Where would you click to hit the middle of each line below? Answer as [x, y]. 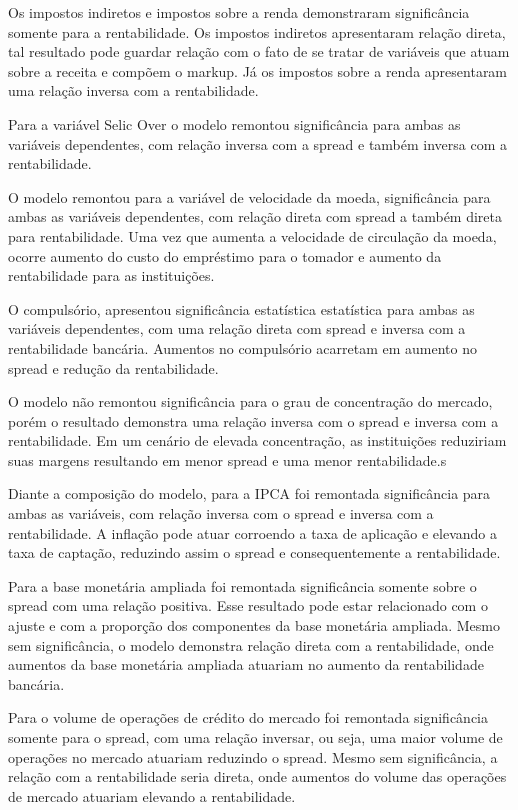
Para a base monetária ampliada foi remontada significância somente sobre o [242, 585]
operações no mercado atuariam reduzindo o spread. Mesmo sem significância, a [253, 756]
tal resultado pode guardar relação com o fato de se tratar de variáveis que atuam [259, 51]
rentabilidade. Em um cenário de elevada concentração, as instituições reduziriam [257, 440]
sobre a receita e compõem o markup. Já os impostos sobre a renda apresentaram [258, 70]
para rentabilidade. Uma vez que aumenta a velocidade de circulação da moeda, [252, 235]
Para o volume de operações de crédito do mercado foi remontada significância [248, 717]
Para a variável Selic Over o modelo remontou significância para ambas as [234, 123]
